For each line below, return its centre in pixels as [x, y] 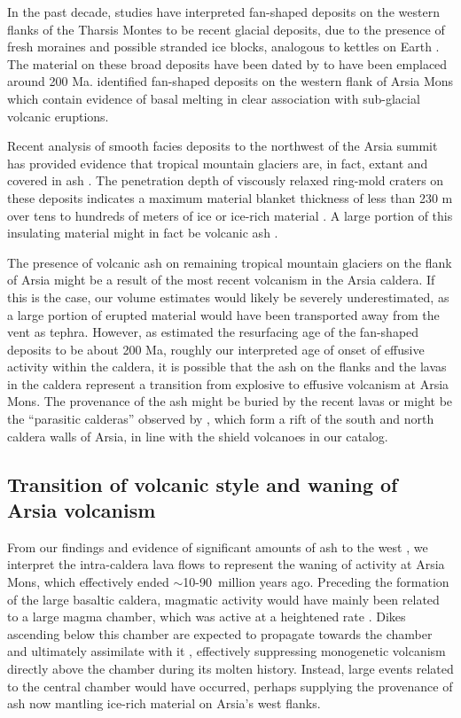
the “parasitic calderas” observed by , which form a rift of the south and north [221, 419]
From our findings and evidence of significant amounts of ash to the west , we [218, 546]
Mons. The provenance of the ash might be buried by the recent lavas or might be [230, 401]
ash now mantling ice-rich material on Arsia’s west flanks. [164, 703]
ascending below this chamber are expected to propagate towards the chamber [220, 633]
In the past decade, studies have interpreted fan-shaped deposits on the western [223, 12]
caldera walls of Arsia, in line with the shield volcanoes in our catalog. [198, 436]
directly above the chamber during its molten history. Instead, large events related [230, 668]
